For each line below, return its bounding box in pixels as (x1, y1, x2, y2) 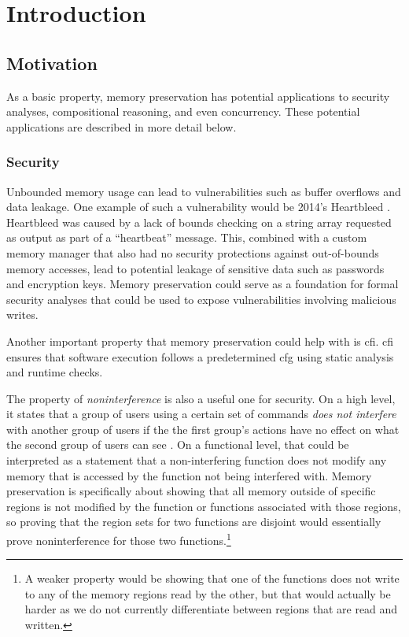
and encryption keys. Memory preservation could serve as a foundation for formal (6, 276, 399, 292)
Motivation (6, 50, 98, 75)
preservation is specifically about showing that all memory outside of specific (6, 483, 376, 499)
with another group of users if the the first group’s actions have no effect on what (6, 420, 400, 437)
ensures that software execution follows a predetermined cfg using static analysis (6, 348, 394, 365)
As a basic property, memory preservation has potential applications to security (6, 87, 390, 104)
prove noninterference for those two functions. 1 (6, 530, 231, 548)
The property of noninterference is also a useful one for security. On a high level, (6, 390, 396, 406)
